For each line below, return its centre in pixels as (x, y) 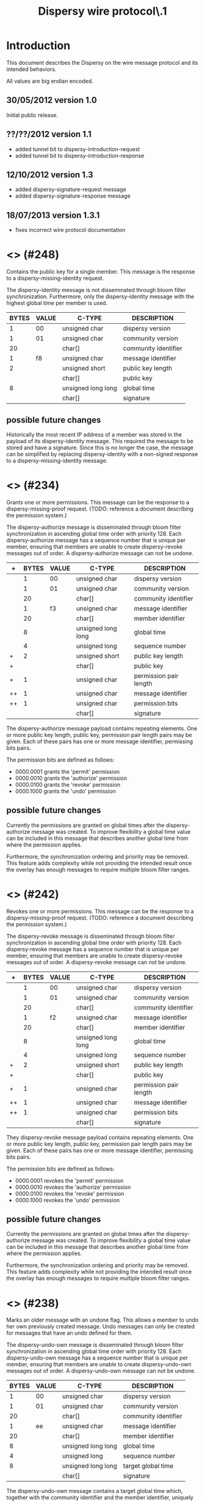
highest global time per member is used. (57, 303)
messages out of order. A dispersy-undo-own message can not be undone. (101, 1371)
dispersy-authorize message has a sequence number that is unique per (96, 540)
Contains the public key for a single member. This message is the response (101, 272)
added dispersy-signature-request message (70, 189)
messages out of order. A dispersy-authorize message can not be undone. (100, 553)
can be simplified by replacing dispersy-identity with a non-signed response (102, 454)
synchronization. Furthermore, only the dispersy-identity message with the (100, 297)
